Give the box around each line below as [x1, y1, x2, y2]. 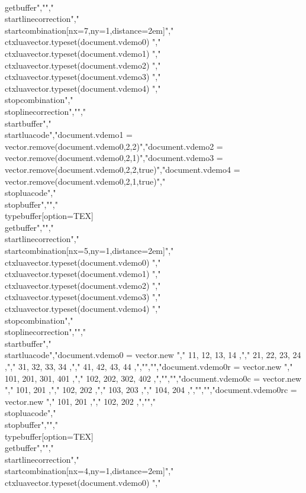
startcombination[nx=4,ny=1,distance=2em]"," [5, 465, 174, 477]
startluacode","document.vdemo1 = [5, 128, 133, 141]
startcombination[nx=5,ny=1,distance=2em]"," [5, 244, 174, 257]
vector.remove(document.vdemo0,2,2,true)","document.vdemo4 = [5, 163, 240, 175]
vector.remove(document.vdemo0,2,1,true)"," [5, 175, 166, 187]
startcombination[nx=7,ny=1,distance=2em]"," [5, 24, 174, 36]
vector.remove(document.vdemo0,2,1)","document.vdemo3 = [5, 152, 223, 164]
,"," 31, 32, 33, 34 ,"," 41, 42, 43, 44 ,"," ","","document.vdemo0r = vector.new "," [5, 360, 293, 372]
